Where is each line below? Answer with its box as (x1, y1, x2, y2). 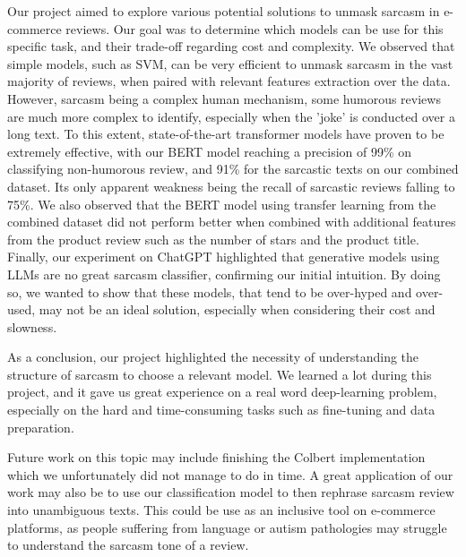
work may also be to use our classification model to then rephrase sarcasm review (7, 483, 454, 501)
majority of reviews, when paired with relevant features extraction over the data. (7, 72, 451, 90)
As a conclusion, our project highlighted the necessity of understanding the (7, 347, 419, 366)
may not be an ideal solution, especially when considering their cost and (39, 300, 436, 319)
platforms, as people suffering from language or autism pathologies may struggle (7, 518, 447, 536)
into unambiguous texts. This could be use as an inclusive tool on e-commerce (7, 501, 436, 519)
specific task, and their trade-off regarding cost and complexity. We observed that (7, 37, 455, 56)
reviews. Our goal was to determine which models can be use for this (65, 19, 444, 38)
